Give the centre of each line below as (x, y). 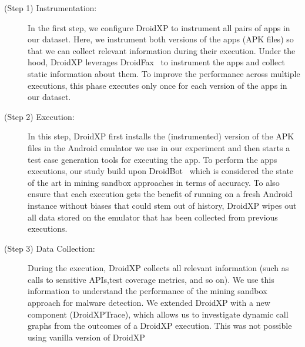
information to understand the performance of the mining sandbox (148, 291)
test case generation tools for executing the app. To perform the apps (152, 159)
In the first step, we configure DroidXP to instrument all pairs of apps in (159, 27)
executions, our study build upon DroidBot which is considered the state (161, 171)
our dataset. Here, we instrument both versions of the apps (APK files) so (161, 39)
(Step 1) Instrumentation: (51, 8)
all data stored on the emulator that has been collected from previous (153, 217)
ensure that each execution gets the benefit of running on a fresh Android (160, 194)
